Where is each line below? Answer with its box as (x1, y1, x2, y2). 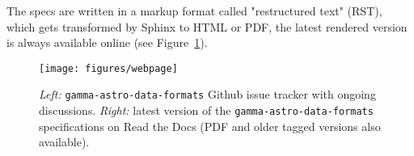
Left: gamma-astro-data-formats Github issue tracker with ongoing (39, 86, 376, 103)
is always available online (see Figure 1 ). (6, 34, 208, 51)
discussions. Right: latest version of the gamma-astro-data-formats (39, 102, 374, 119)
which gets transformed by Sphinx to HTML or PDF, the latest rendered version (6, 18, 408, 35)
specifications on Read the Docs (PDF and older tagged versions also (39, 117, 381, 134)
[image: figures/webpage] (39, 62, 178, 74)
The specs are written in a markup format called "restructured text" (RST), (6, 2, 382, 19)
